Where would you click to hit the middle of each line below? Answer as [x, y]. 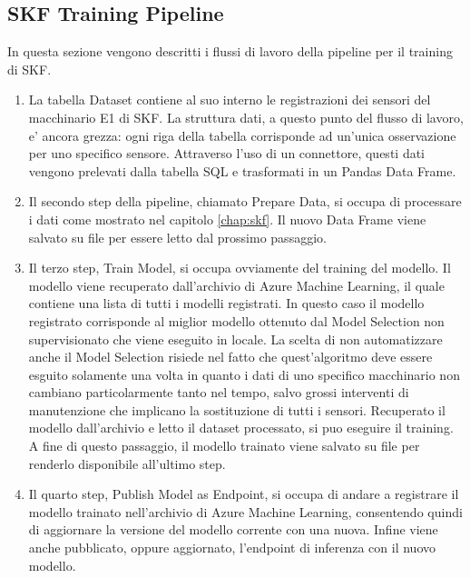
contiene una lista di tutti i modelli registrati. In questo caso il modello [226, 303]
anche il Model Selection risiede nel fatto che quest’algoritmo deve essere [230, 357]
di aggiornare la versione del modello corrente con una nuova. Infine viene [233, 529]
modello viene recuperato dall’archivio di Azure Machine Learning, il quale [236, 285]
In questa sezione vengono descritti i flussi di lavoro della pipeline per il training [230, 51]
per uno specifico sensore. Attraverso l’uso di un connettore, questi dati [227, 153]
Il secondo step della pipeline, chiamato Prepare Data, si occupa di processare [245, 201]
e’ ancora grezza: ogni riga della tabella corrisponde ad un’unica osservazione [242, 135]
